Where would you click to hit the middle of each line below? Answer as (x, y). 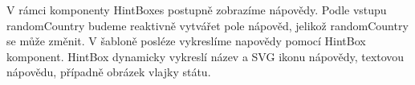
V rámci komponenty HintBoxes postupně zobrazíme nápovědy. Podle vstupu (197, 10)
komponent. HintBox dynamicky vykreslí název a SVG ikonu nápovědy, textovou (205, 56)
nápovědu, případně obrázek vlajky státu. (109, 72)
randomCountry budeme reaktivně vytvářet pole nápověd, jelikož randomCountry (207, 25)
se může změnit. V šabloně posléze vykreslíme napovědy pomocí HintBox (186, 41)
